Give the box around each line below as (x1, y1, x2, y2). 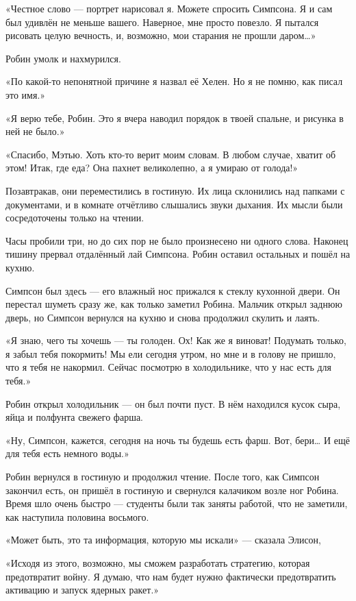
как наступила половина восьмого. (5, 509, 149, 524)
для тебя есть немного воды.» (5, 446, 129, 461)
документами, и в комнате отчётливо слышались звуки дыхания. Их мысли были (5, 197, 343, 211)
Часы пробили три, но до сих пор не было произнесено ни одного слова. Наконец (5, 233, 348, 247)
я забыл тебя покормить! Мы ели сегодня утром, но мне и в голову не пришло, (5, 346, 336, 360)
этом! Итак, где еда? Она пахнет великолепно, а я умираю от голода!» (5, 160, 298, 175)
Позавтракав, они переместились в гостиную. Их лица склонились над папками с (5, 183, 345, 197)
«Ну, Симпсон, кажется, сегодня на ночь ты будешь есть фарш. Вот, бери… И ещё (5, 432, 350, 447)
